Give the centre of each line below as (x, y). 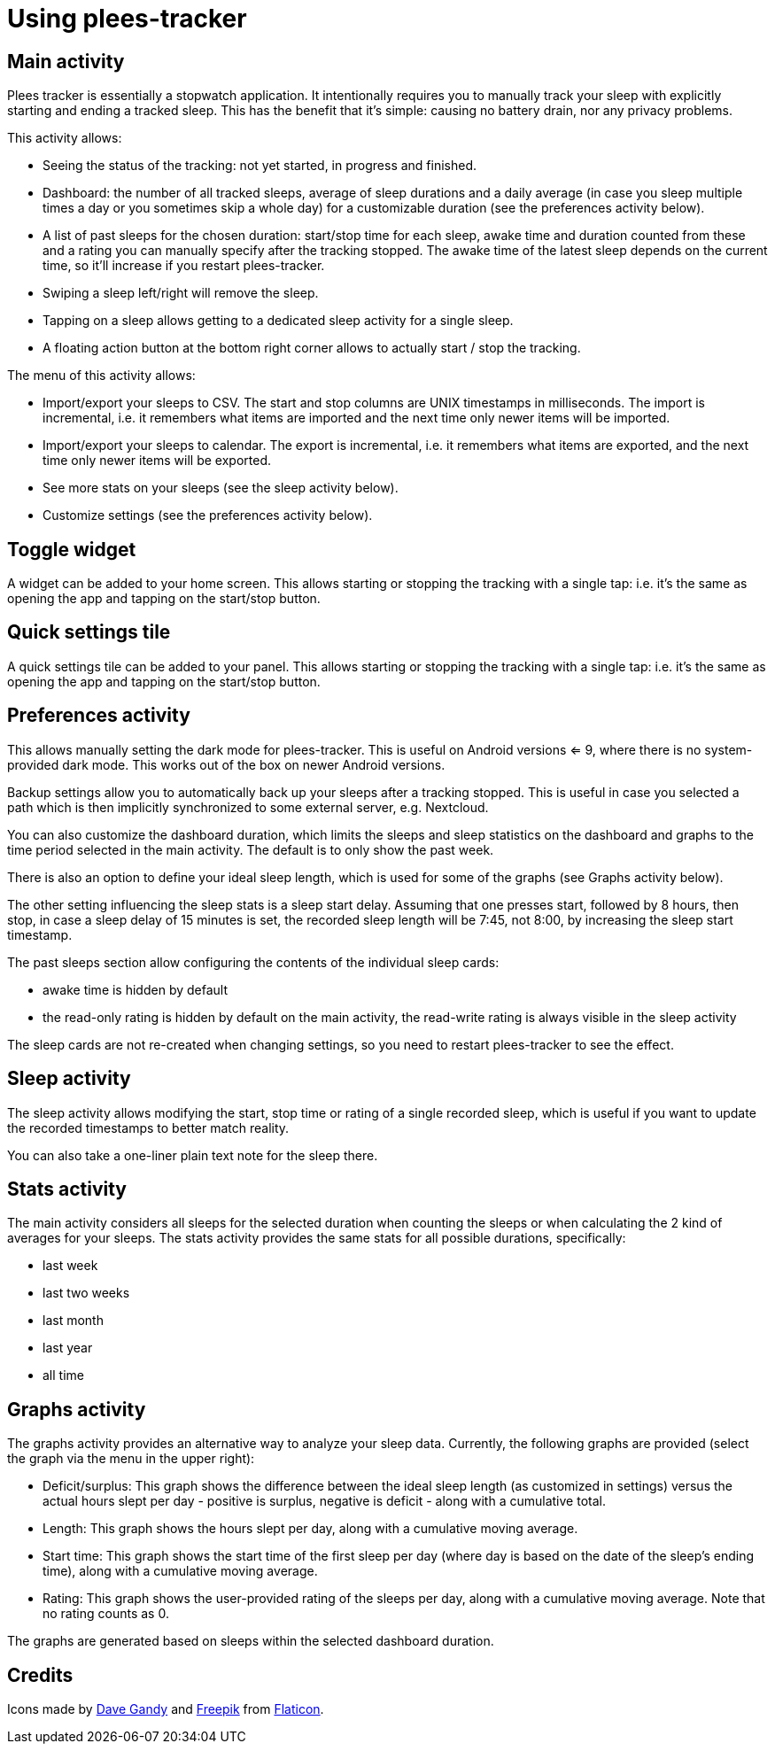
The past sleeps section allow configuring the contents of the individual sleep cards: (253, 962)
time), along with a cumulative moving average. (180, 1571)
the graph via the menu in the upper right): (131, 1459)
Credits (40, 1675)
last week (70, 1266)
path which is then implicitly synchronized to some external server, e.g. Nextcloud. (248, 807)
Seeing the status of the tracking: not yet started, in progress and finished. (260, 166)
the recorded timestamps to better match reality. (148, 1127)
